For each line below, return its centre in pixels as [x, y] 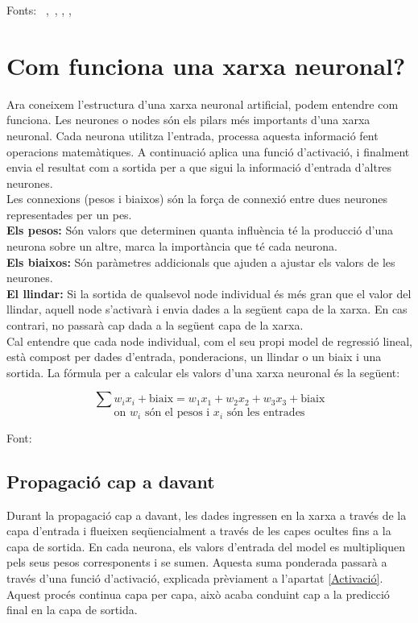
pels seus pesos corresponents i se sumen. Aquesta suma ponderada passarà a [197, 562]
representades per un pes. [69, 214]
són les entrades [266, 413]
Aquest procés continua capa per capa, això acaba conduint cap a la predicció [198, 594]
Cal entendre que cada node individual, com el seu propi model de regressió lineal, [209, 341]
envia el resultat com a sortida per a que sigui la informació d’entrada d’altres [199, 167]
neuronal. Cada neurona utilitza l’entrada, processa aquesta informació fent [192, 135]
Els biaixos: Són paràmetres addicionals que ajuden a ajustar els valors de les [201, 262]
